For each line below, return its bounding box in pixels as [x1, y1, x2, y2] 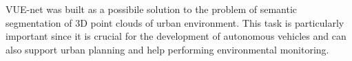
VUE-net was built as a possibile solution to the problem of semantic [6, 2, 298, 16]
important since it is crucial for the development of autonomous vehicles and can [6, 29, 346, 43]
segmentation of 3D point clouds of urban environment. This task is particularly [6, 15, 344, 29]
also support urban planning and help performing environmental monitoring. [6, 42, 329, 56]
